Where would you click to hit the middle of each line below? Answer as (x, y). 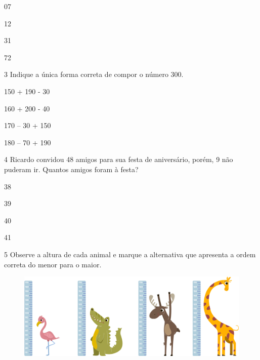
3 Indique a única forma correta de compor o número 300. (94, 74)
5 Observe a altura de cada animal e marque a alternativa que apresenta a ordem (130, 254)
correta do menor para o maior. (53, 264)
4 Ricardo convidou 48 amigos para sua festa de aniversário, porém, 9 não (119, 159)
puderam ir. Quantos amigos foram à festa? (71, 169)
